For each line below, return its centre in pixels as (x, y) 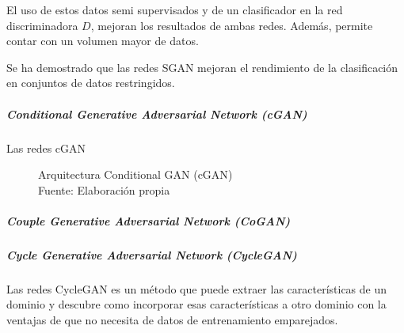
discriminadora (42, 25)
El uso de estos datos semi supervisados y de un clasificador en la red (175, 9)
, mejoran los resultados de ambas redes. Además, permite (232, 25)
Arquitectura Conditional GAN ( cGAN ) (135, 174)
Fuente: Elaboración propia (104, 189)
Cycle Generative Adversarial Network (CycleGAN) (152, 254)
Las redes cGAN (46, 148)
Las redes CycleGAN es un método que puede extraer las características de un (197, 288)
